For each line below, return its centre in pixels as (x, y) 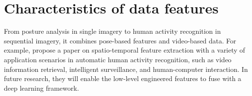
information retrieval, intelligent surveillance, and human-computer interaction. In (126, 69)
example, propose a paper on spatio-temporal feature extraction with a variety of (125, 50)
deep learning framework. (42, 88)
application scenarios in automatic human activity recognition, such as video (118, 59)
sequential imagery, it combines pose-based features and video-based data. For (120, 40)
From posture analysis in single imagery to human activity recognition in (112, 31)
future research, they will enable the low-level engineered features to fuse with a (123, 78)
